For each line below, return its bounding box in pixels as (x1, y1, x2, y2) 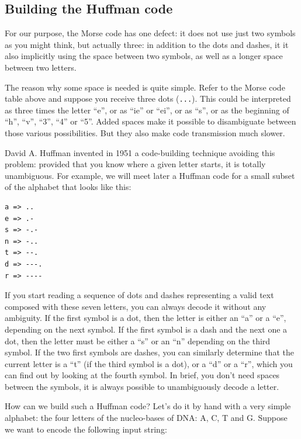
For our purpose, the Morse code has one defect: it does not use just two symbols (5, 27, 296, 39)
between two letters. (5, 61, 77, 73)
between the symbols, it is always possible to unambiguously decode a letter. (5, 380, 279, 392)
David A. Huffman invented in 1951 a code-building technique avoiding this (5, 146, 275, 158)
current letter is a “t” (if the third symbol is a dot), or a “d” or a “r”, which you (5, 357, 293, 369)
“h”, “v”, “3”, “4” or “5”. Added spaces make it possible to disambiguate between (5, 115, 296, 127)
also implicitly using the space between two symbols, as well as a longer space (5, 50, 283, 62)
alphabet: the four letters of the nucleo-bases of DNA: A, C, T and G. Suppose (5, 412, 288, 424)
